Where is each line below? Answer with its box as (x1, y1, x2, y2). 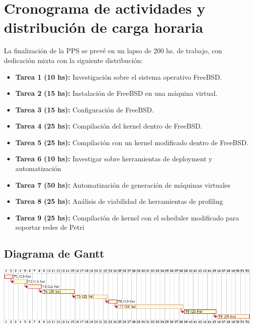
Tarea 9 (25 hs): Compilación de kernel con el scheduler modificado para (15, 212, 239, 222)
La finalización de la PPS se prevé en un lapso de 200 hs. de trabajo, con (4, 45, 222, 56)
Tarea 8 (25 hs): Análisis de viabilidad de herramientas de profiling (15, 196, 223, 206)
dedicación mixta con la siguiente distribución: (4, 55, 143, 65)
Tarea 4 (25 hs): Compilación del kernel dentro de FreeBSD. (15, 121, 203, 131)
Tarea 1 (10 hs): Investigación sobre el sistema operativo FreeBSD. (15, 71, 222, 82)
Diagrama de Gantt (4, 246, 105, 261)
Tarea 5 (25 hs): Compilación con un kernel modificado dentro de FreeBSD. (15, 137, 249, 147)
